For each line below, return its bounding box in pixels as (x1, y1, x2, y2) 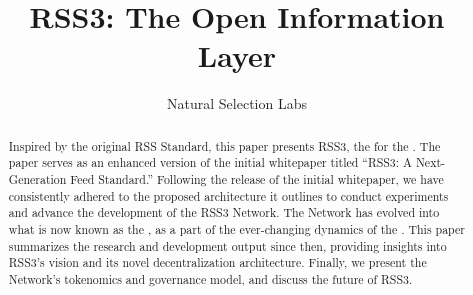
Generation (8, 171, 67, 188)
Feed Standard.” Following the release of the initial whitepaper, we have (70, 171, 444, 188)
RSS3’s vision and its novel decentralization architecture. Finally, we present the (8, 254, 427, 271)
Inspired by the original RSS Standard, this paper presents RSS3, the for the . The (8, 137, 441, 154)
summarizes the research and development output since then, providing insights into (8, 237, 447, 254)
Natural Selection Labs (167, 93, 307, 114)
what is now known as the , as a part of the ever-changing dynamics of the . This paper (8, 220, 466, 237)
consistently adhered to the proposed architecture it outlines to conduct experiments (8, 187, 449, 204)
